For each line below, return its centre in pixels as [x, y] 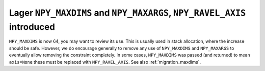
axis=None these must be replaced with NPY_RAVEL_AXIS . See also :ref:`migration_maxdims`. [105, 62]
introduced [32, 27]
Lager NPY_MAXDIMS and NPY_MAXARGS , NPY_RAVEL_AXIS [128, 13]
